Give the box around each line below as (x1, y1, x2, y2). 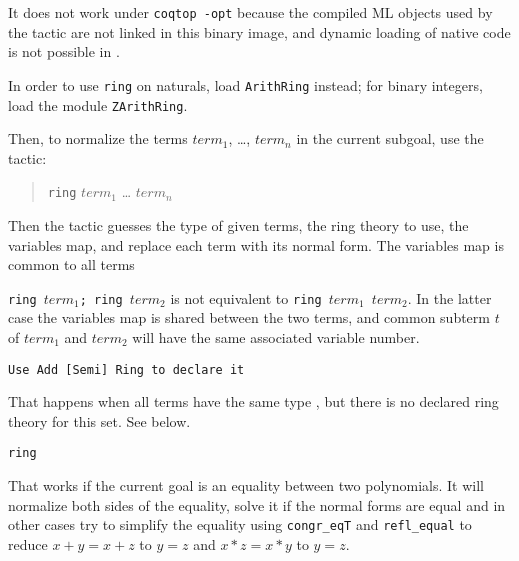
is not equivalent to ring (170, 287, 322, 308)
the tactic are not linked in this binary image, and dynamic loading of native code (8, 21, 511, 42)
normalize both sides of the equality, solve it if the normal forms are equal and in (8, 494, 506, 515)
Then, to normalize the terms (8, 128, 188, 149)
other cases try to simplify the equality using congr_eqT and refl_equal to (8, 514, 472, 535)
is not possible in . (8, 41, 120, 62)
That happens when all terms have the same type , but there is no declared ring (8, 391, 499, 412)
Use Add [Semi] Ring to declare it (8, 362, 245, 377)
